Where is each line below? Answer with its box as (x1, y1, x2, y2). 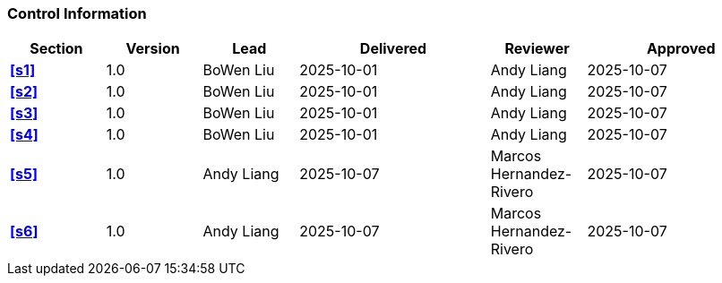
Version (125, 39, 180, 58)
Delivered (359, 39, 427, 58)
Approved (646, 39, 716, 58)
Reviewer (504, 39, 570, 58)
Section (30, 39, 83, 58)
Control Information (7, 4, 147, 22)
